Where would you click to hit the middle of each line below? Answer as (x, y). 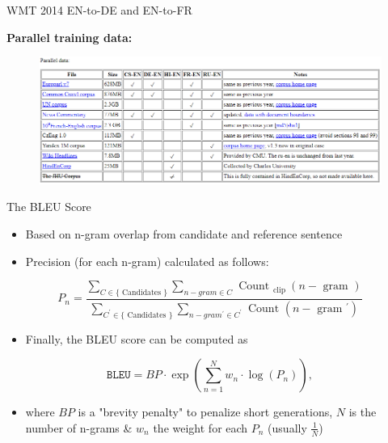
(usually (287, 427)
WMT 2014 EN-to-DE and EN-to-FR (99, 10)
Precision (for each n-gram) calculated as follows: (147, 261)
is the (363, 412)
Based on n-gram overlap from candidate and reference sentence (184, 234)
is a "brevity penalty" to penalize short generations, (205, 412)
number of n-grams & (79, 427)
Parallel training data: (70, 37)
